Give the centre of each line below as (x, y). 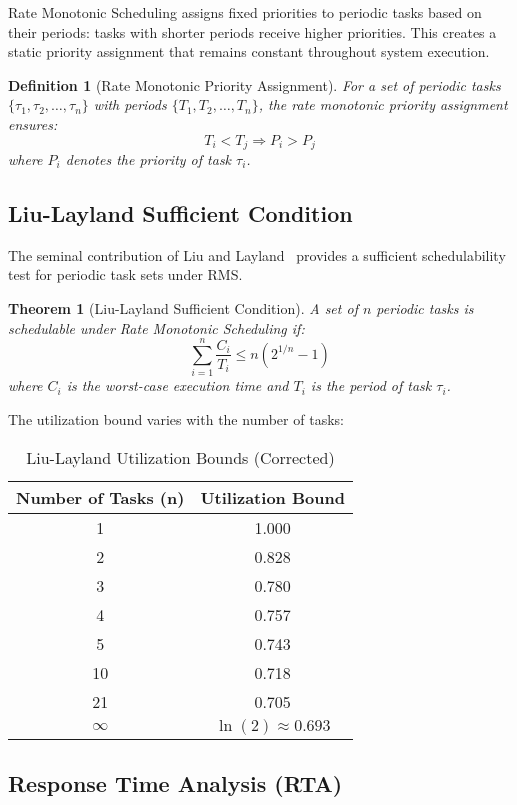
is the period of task (371, 385)
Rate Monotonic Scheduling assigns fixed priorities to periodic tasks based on (245, 12)
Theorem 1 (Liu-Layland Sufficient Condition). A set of (183, 308)
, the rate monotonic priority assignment (383, 104)
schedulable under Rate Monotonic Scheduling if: (156, 327)
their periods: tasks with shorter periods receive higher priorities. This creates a (252, 31)
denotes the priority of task (148, 159)
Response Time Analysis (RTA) (175, 782)
